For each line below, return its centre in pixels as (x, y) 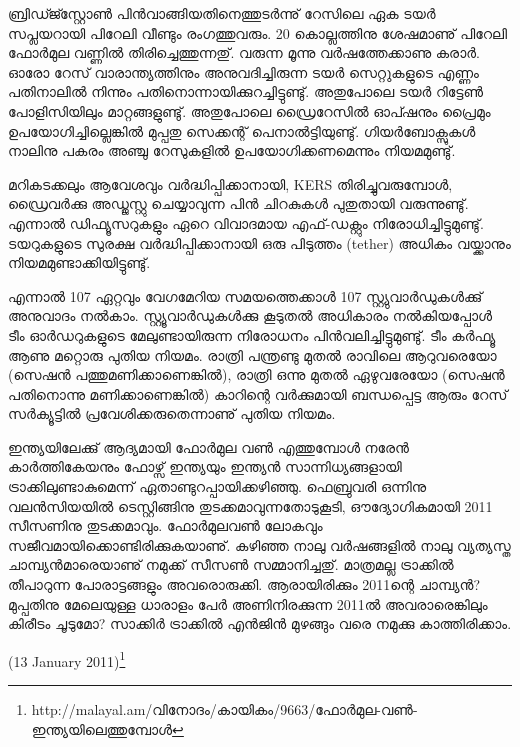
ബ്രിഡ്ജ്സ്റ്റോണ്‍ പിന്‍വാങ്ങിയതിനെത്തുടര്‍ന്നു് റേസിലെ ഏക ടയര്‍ (222, 13)
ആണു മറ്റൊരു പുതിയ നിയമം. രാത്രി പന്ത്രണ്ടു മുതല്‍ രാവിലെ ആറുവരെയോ (252, 354)
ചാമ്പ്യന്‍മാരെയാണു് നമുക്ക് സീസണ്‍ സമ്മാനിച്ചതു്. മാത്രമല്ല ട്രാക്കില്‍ (231, 564)
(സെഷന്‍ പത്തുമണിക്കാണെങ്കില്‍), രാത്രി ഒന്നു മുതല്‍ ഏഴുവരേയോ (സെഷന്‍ (256, 374)
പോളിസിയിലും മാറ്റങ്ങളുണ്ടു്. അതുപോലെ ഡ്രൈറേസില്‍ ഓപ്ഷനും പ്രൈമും (249, 110)
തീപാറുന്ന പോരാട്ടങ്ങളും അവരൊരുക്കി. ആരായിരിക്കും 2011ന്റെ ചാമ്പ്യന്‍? (244, 584)
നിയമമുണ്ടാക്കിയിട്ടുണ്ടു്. (79, 262)
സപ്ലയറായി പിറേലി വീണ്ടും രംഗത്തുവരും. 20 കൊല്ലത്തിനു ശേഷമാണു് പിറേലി (257, 32)
